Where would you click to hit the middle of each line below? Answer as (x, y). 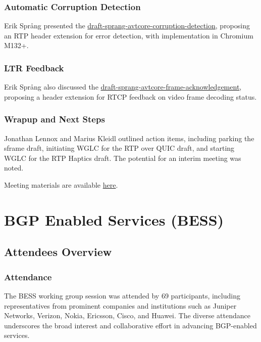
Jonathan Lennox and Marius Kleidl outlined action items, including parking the (129, 138)
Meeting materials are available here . (61, 185)
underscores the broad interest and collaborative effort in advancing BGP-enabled (130, 325)
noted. (14, 168)
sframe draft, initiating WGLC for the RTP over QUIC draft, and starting (119, 148)
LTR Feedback (34, 68)
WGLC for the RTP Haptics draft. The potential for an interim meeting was (123, 158)
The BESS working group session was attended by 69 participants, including (122, 295)
